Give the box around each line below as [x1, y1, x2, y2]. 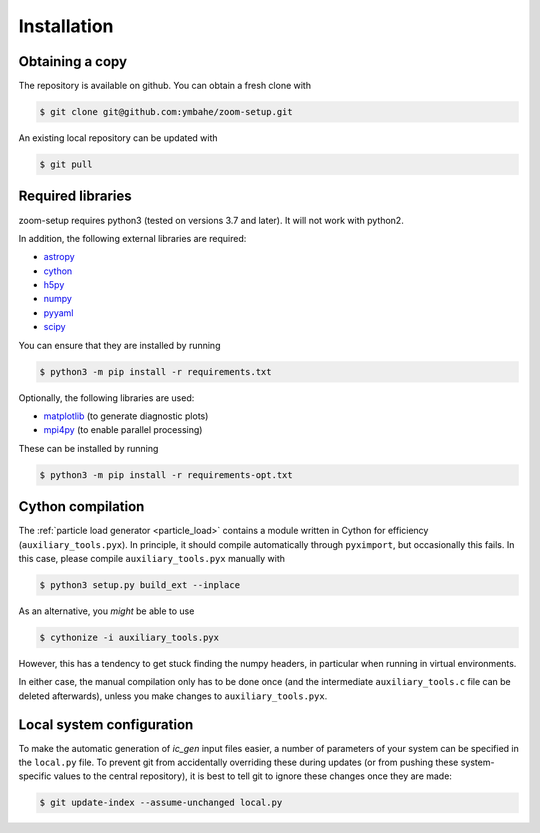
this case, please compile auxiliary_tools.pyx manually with [18, 553, 285, 565]
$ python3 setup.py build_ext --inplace [39, 580, 240, 591]
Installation [18, 15, 114, 37]
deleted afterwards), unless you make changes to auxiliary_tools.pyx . [18, 690, 328, 702]
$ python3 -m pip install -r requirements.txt [39, 366, 272, 377]
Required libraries [18, 188, 132, 205]
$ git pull [39, 159, 93, 170]
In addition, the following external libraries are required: [18, 232, 247, 244]
